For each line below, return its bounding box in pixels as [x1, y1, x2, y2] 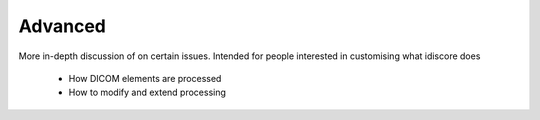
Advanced [18, 15, 107, 37]
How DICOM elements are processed [68, 72, 222, 84]
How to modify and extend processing [68, 86, 227, 99]
